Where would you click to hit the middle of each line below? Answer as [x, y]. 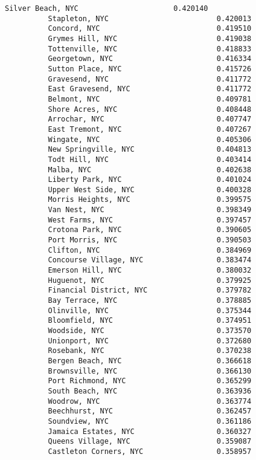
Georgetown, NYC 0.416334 [150, 59]
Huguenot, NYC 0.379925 [150, 280]
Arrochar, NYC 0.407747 [150, 119]
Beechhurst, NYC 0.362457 [150, 411]
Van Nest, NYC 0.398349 [150, 210]
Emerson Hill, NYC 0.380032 [150, 270]
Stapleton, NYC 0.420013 [150, 18]
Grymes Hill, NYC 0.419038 [150, 38]
